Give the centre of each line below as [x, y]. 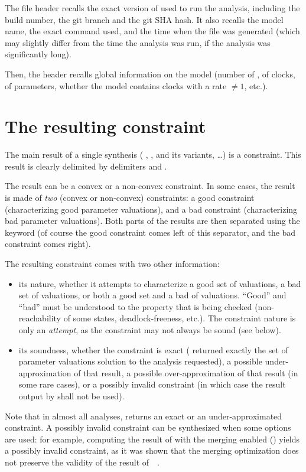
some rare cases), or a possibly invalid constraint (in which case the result [152, 384]
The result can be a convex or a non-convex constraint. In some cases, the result [150, 186]
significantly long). [38, 54]
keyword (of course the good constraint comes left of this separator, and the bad [150, 232]
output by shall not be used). [71, 395]
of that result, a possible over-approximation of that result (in [186, 372]
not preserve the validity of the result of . [82, 462]
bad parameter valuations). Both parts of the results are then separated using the [152, 221]
